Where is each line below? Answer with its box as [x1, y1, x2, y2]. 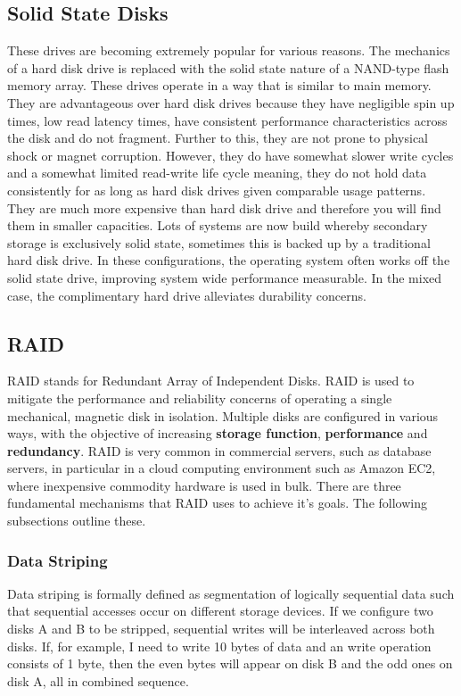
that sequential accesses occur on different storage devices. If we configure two [7, 601, 433, 620]
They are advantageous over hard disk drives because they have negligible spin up [7, 93, 455, 112]
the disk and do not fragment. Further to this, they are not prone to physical [7, 128, 428, 147]
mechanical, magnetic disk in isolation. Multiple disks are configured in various [7, 406, 439, 425]
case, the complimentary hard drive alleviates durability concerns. [7, 286, 366, 304]
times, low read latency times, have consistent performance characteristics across [7, 111, 448, 129]
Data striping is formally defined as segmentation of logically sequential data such [7, 584, 455, 602]
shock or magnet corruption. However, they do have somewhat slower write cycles [7, 145, 454, 164]
